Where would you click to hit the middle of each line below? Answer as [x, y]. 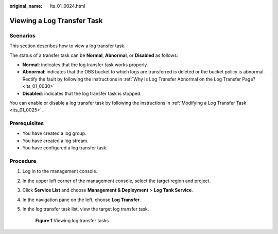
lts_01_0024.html [68, 6]
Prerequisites [27, 123]
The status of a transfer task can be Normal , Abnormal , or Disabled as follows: [94, 55]
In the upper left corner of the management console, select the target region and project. [117, 181]
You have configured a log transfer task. [65, 148]
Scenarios [23, 35]
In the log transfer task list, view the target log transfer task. [86, 209]
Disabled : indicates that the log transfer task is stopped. [82, 93]
